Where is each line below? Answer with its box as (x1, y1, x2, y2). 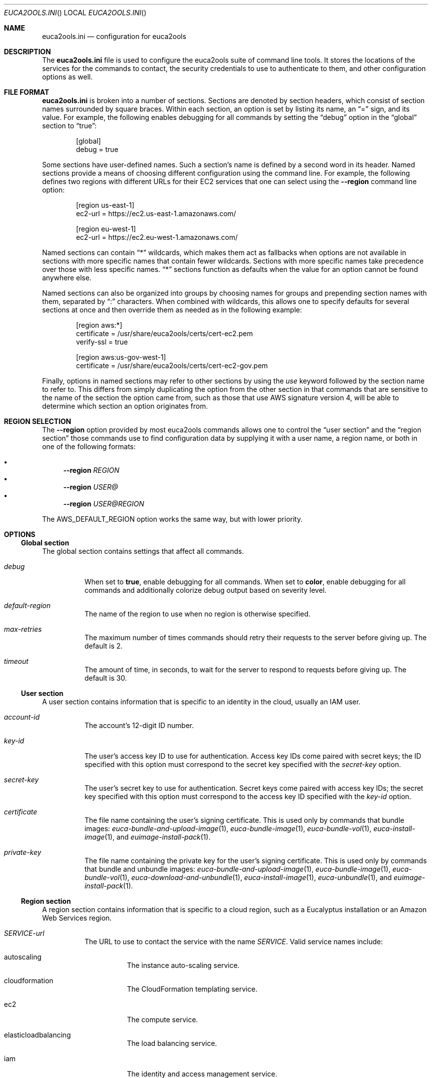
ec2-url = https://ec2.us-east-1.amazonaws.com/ (76, 209, 236, 218)
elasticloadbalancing (4, 1031, 71, 1039)
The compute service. (127, 1015, 198, 1024)
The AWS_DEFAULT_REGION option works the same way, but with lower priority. (42, 515, 303, 523)
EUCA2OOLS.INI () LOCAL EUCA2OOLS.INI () (4, 8, 146, 17)
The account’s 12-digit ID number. (84, 721, 194, 730)
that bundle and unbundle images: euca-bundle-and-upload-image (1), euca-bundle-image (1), (84, 865, 391, 873)
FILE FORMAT (4, 88, 49, 96)
